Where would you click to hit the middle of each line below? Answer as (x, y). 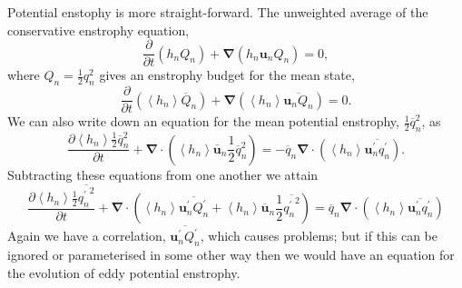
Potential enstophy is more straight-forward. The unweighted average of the (218, 12)
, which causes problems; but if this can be (319, 236)
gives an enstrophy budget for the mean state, (227, 75)
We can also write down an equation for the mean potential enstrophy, (203, 121)
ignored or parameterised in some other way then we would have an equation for (231, 254)
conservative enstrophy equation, (98, 30)
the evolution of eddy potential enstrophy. (124, 272)
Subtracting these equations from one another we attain (163, 174)
